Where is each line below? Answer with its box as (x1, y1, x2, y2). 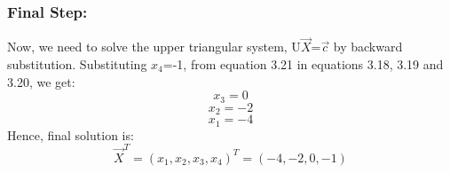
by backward (333, 37, 403, 56)
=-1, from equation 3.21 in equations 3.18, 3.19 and (162, 55, 444, 74)
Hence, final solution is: (7, 125, 134, 144)
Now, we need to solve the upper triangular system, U (7, 37, 301, 56)
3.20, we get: (7, 72, 75, 90)
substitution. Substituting (7, 55, 147, 74)
